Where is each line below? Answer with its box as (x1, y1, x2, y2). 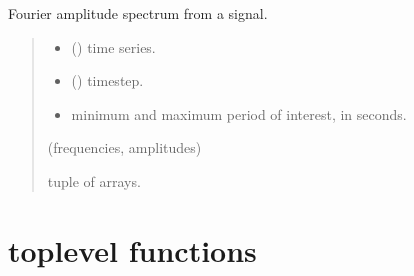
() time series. (71, 36, 156, 57)
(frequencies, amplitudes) (47, 137, 202, 158)
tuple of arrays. (47, 170, 141, 191)
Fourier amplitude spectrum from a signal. (8, 3, 268, 23)
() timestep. (71, 70, 144, 91)
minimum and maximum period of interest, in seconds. (71, 103, 407, 124)
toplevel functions (8, 229, 257, 270)
